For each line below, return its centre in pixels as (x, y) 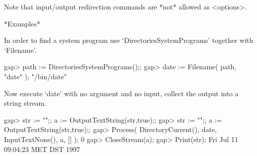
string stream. (25, 103)
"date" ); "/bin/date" (35, 76)
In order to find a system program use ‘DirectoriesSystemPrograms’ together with (129, 40)
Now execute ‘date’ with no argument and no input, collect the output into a (121, 93)
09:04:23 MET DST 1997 (42, 149)
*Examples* (22, 23)
